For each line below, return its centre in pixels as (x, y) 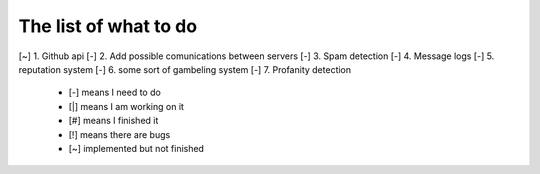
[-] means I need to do (115, 92)
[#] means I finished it (113, 121)
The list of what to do (108, 26)
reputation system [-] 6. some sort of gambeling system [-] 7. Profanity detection (185, 69)
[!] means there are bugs (119, 134)
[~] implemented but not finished (136, 148)
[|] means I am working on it (126, 106)
